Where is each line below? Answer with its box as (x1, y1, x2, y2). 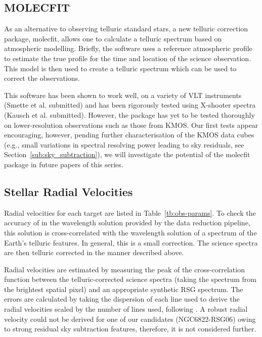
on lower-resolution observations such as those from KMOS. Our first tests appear (4, 119, 258, 130)
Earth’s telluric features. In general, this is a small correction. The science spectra (4, 237, 258, 248)
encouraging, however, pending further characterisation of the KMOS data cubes (4, 129, 254, 140)
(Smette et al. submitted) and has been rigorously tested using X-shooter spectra (4, 100, 256, 110)
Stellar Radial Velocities (4, 183, 133, 199)
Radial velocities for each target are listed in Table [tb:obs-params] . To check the (4, 207, 256, 218)
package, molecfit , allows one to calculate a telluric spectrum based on (4, 33, 222, 43)
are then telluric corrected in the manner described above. (4, 247, 184, 258)
